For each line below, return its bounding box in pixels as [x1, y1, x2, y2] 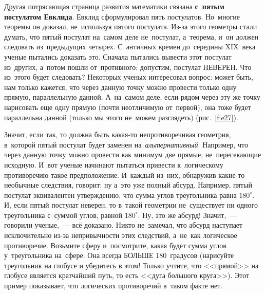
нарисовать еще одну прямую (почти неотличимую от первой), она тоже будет [4, 101, 251, 112]
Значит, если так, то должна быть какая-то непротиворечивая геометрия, [4, 129, 231, 140]
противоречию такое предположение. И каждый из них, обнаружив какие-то [4, 169, 245, 180]
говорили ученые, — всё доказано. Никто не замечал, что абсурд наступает [4, 219, 243, 230]
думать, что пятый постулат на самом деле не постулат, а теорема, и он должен [4, 31, 259, 42]
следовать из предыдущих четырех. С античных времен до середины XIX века [4, 41, 256, 52]
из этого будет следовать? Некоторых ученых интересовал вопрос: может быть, [4, 71, 253, 82]
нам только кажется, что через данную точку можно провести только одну [4, 81, 237, 92]
